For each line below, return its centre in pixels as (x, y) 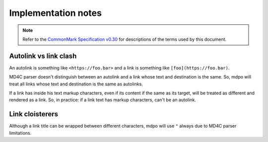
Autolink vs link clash (43, 56)
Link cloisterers (34, 114)
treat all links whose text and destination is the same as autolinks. (76, 84)
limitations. (20, 133)
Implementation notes (55, 13)
